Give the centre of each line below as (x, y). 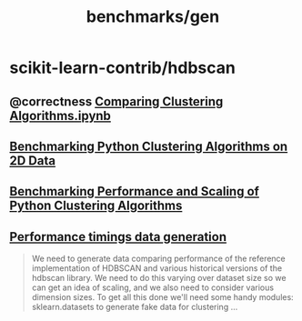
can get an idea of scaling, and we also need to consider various (153, 287)
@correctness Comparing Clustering (116, 101)
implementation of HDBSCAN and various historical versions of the (157, 268)
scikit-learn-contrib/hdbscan (123, 68)
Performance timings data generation (118, 237)
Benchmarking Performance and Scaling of (134, 191)
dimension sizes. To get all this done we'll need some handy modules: (162, 297)
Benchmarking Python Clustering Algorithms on (149, 146)
